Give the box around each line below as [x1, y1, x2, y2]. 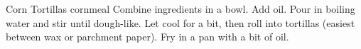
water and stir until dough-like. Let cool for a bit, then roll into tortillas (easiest [6, 15, 355, 30]
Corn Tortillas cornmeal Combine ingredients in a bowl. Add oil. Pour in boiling [6, 1, 355, 16]
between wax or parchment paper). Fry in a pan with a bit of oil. [6, 29, 289, 44]
